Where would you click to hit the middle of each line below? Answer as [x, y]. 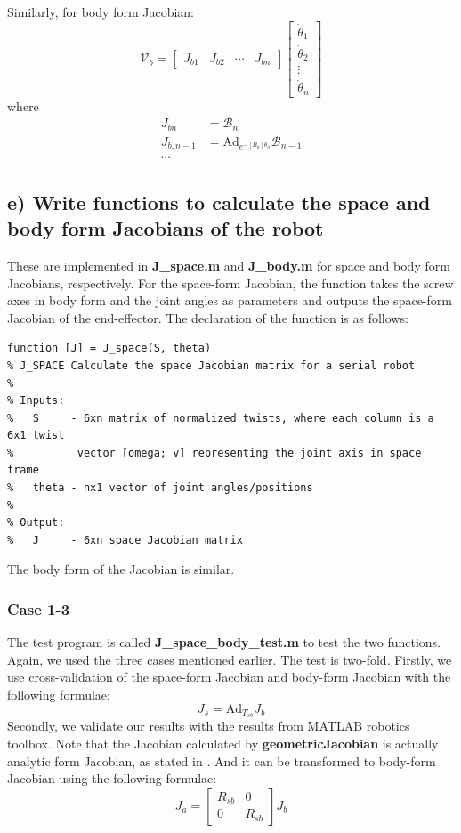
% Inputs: [36, 401]
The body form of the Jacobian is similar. [121, 569]
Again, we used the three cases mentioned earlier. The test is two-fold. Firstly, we [230, 659]
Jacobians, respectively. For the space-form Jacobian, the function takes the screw [230, 283]
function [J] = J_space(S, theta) [109, 348]
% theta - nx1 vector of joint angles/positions [160, 488]
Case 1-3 [39, 608]
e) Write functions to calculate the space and [219, 202]
